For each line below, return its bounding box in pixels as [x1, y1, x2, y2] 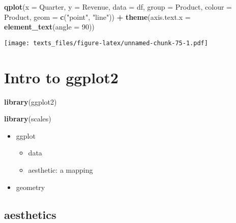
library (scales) [4, 113, 51, 124]
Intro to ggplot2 [4, 67, 119, 87]
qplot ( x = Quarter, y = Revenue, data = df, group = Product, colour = [4, 2, 232, 12]
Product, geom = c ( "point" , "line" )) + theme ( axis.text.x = [4, 11, 191, 22]
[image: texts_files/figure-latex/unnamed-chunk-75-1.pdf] [4, 39, 208, 47]
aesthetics [4, 206, 56, 222]
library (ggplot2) [4, 96, 57, 107]
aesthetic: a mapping [28, 164, 93, 175]
